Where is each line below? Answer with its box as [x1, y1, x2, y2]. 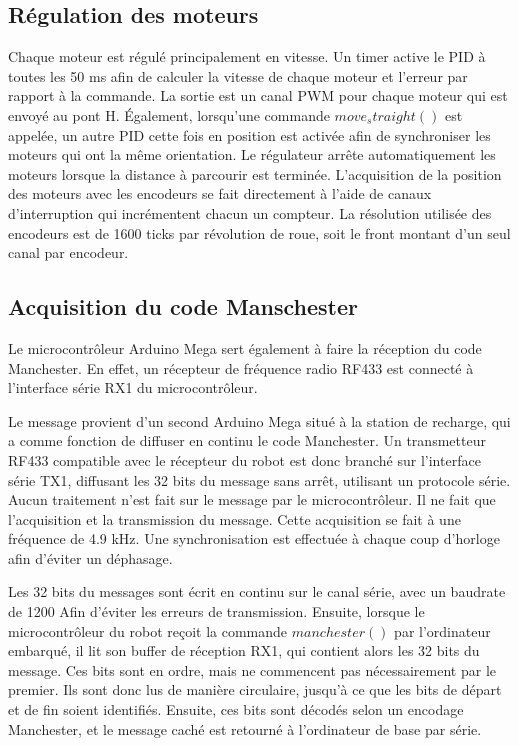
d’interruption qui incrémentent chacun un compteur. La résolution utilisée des [8, 202, 492, 223]
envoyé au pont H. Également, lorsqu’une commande [8, 104, 330, 125]
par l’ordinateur [394, 620, 491, 641]
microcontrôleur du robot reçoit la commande [8, 620, 288, 641]
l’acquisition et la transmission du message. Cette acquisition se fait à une [8, 508, 461, 529]
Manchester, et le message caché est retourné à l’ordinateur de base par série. [8, 718, 482, 739]
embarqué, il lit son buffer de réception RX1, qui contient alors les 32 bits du [8, 640, 480, 661]
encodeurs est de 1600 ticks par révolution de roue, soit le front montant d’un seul [8, 222, 511, 243]
